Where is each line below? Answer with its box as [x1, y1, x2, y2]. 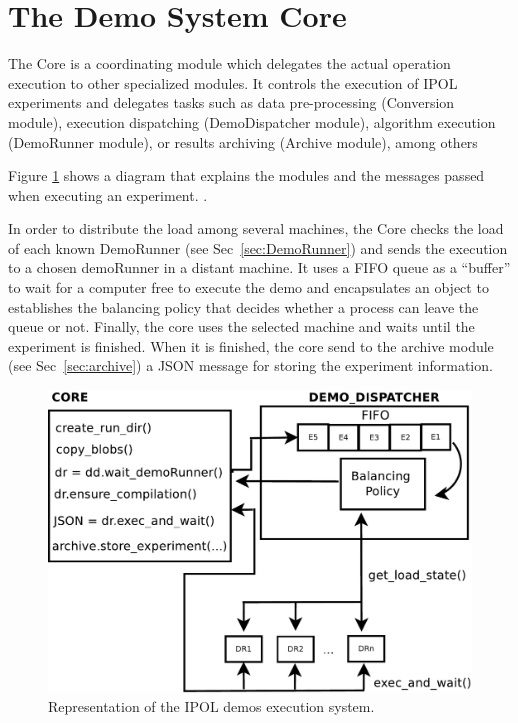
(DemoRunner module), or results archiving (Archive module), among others [8, 131, 478, 152]
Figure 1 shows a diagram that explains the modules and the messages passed [8, 165, 485, 186]
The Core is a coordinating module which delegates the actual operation [8, 53, 451, 74]
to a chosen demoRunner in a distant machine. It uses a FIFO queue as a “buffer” [8, 257, 511, 278]
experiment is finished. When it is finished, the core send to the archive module [8, 335, 494, 356]
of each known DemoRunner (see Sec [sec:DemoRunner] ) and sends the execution [8, 237, 508, 258]
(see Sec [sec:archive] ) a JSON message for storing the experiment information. [8, 355, 493, 376]
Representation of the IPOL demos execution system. [48, 696, 375, 717]
